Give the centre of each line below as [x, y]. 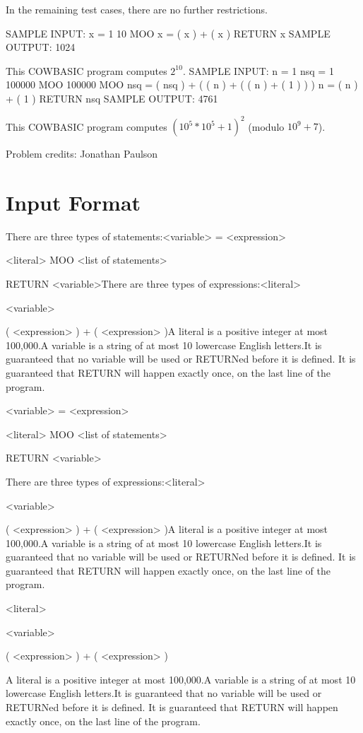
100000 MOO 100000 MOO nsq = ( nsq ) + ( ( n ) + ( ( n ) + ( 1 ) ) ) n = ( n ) [182, 84]
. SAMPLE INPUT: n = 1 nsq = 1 [258, 70]
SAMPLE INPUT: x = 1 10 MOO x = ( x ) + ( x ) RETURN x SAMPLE [168, 33]
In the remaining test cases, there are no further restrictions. [137, 9]
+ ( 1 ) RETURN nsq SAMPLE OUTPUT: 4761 [112, 98]
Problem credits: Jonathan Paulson [82, 154]
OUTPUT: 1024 [41, 47]
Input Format [73, 202]
